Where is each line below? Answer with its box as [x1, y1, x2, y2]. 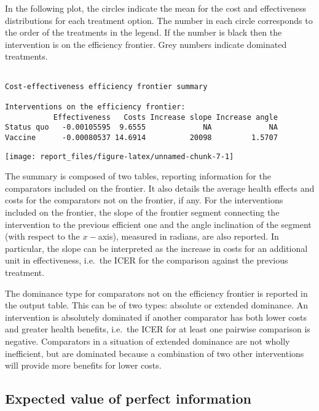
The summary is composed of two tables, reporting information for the [5, 170, 271, 182]
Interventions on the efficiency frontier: [5, 102, 186, 111]
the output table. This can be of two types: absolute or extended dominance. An [5, 299, 308, 311]
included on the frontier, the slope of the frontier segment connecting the [5, 206, 280, 218]
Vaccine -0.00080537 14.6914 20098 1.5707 [5, 133, 278, 142]
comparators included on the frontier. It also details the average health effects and [5, 181, 315, 194]
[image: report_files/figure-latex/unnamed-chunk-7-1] [5, 152, 234, 161]
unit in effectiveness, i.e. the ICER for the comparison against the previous [5, 254, 288, 267]
